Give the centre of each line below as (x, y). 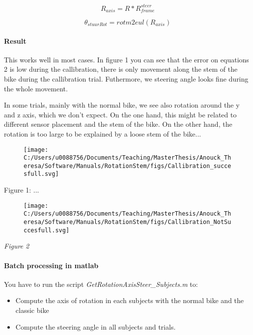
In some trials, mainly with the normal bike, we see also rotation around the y (122, 105)
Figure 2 (17, 246)
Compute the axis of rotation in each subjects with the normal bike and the (130, 300)
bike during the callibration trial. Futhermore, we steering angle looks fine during (126, 78)
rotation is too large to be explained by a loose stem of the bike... (103, 133)
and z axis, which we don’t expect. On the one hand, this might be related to (120, 114)
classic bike (32, 310)
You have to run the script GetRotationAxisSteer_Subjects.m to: (101, 284)
